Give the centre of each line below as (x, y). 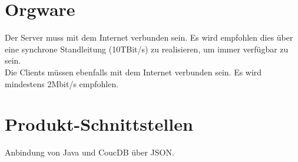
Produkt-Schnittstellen (99, 124)
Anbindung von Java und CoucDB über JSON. (90, 152)
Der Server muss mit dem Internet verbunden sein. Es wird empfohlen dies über (149, 37)
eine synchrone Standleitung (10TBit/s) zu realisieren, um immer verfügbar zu (147, 49)
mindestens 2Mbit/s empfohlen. (62, 83)
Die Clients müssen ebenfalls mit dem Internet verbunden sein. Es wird (133, 72)
